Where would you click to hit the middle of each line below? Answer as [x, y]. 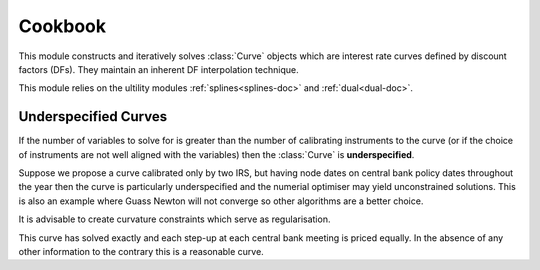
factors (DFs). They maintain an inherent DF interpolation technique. [158, 69]
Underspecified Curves [93, 116]
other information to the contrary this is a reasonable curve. [141, 251]
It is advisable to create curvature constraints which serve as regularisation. [174, 219]
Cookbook [62, 26]
